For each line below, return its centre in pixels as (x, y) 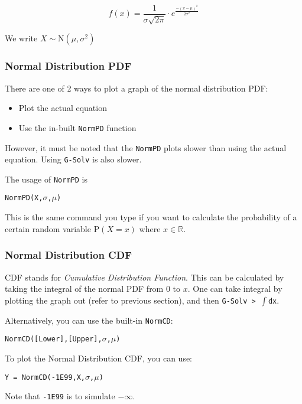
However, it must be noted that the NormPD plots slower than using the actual (146, 147)
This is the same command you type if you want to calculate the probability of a (151, 217)
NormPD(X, (24, 198)
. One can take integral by (235, 289)
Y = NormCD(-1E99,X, (45, 377)
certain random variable (48, 228)
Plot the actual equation (63, 108)
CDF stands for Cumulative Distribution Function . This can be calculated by (144, 277)
